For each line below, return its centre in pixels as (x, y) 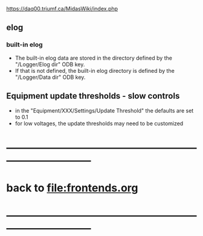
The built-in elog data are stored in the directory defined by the (93, 58)
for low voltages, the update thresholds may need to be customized (99, 123)
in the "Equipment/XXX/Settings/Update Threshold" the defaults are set (104, 110)
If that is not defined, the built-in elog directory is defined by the (95, 70)
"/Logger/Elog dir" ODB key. (50, 64)
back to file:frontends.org (72, 188)
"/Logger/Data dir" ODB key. (50, 77)
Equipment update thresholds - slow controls (93, 96)
